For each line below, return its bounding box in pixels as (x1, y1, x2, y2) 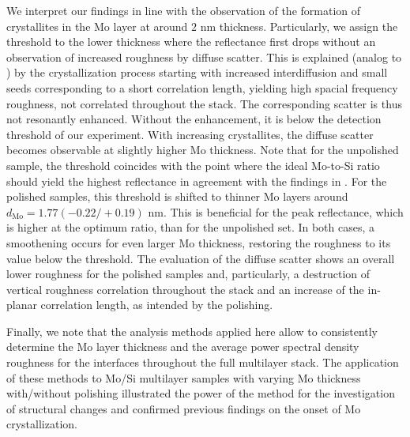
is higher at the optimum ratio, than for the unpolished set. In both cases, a (6, 219, 375, 235)
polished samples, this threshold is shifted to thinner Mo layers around (6, 188, 348, 205)
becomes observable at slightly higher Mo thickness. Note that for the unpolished (6, 141, 399, 158)
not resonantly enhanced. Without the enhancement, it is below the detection (6, 111, 382, 127)
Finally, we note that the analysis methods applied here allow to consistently (6, 322, 378, 339)
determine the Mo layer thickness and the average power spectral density (6, 338, 359, 355)
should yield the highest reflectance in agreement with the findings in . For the (6, 172, 387, 189)
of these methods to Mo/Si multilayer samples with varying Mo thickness (6, 369, 361, 386)
